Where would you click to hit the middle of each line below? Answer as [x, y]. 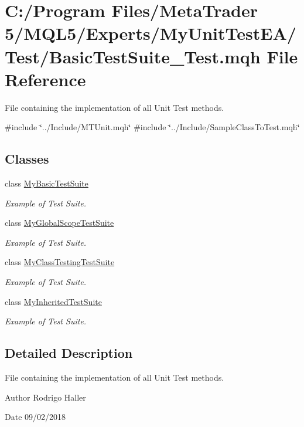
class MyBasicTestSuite [47, 183]
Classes [27, 159]
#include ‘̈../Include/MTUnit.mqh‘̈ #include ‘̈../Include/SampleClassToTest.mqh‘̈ [152, 127]
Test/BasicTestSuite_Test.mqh [133, 56]
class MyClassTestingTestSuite [60, 262]
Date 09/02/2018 [35, 417]
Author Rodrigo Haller [45, 397]
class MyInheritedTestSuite [53, 301]
